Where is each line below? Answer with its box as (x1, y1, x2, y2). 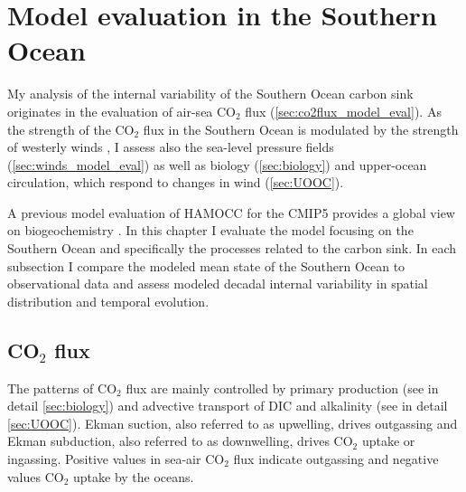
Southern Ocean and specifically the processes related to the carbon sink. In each (7, 239, 457, 258)
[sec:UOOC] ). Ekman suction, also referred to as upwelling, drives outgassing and (7, 413, 458, 432)
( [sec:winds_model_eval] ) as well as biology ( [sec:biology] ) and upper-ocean (7, 155, 427, 174)
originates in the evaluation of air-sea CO (7, 101, 237, 120)
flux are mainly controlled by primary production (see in (126, 378, 439, 397)
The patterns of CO (7, 378, 117, 397)
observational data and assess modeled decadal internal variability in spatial (7, 274, 428, 293)
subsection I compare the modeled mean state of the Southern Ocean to (7, 256, 405, 275)
